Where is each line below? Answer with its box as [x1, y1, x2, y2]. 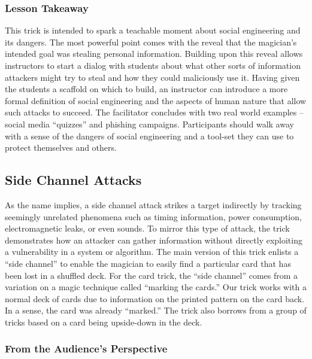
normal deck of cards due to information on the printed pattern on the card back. [5, 292, 305, 305]
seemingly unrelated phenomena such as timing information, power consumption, [5, 210, 302, 223]
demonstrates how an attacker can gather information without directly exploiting [5, 233, 302, 246]
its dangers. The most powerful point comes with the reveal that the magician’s [5, 35, 297, 48]
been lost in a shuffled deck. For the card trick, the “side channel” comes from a [5, 269, 298, 281]
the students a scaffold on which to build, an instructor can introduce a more [5, 83, 288, 95]
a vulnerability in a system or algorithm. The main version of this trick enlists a [5, 245, 299, 258]
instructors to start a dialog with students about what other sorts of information [5, 59, 301, 71]
